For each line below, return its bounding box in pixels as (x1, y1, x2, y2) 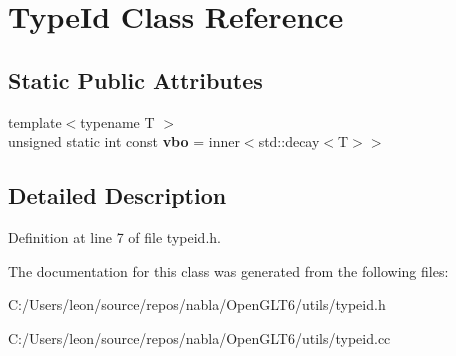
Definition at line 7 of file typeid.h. (8, 226, 221, 247)
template (8, 111, 62, 132)
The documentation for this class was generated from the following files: (8, 260, 449, 281)
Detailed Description (8, 180, 227, 211)
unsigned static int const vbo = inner (8, 131, 240, 152)
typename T (80, 111, 155, 132)
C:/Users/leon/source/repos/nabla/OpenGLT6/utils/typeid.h (8, 294, 386, 315)
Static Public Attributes (8, 64, 263, 95)
